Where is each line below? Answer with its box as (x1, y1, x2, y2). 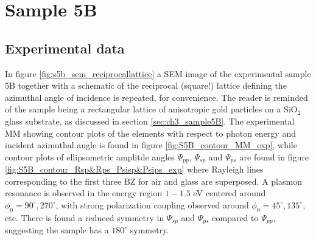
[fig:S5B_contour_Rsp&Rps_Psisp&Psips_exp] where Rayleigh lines (5, 163, 264, 176)
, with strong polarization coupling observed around (55, 198, 249, 211)
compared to (212, 211, 259, 224)
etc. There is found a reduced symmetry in (5, 211, 164, 224)
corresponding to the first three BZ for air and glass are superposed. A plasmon (5, 174, 302, 187)
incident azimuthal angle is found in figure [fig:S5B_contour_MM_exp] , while (5, 139, 297, 151)
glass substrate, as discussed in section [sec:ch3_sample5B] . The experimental (5, 114, 295, 127)
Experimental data (5, 38, 125, 57)
